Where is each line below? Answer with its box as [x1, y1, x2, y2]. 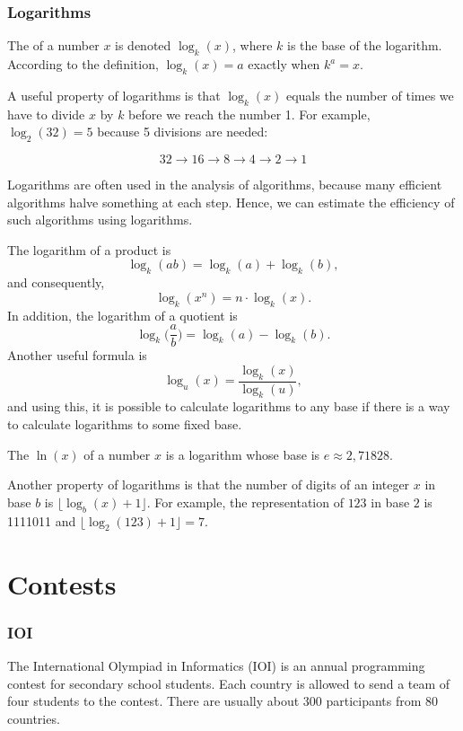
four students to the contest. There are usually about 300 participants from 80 [7, 691, 439, 710]
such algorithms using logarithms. [7, 210, 193, 229]
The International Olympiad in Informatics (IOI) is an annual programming [7, 656, 425, 674]
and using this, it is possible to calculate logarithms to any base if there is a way [7, 397, 450, 416]
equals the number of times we [285, 85, 454, 104]
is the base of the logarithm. [287, 36, 442, 55]
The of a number [7, 36, 100, 55]
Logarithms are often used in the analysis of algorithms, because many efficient [7, 175, 442, 193]
